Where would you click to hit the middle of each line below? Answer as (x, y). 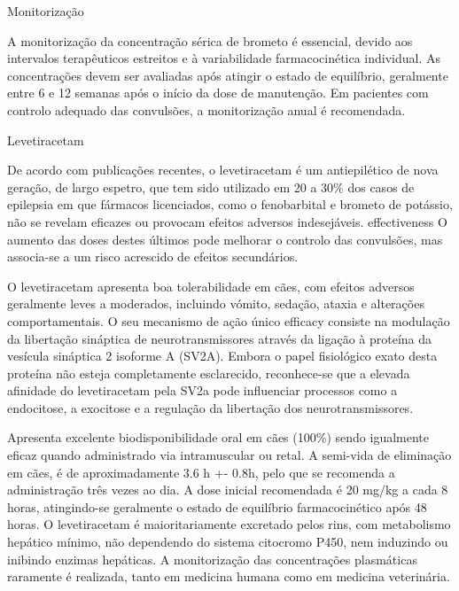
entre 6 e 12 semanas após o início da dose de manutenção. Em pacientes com (218, 93)
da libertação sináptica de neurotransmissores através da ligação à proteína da (220, 338)
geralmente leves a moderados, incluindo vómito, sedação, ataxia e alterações (216, 303)
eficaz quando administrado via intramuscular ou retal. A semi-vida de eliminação (229, 455)
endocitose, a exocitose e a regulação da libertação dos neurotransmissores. (210, 407)
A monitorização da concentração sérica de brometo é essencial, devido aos (210, 40)
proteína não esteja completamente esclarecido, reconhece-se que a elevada (209, 373)
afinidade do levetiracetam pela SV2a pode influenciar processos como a (202, 390)
